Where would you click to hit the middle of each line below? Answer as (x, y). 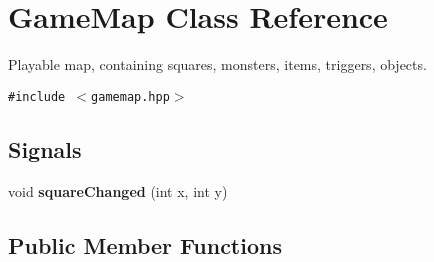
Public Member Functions (145, 244)
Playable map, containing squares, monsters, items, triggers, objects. (217, 64)
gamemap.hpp (130, 96)
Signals (45, 148)
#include (37, 96)
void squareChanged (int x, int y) (118, 190)
